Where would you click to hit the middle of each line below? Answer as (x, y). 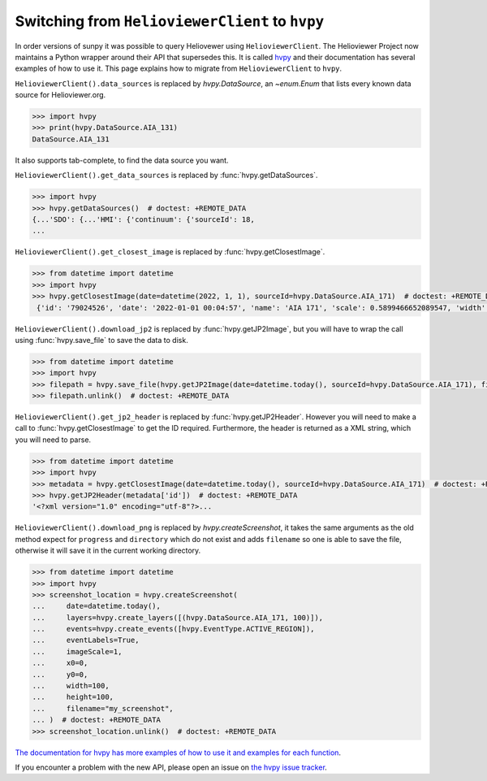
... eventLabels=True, (86, 640)
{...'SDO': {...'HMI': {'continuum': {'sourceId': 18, (143, 220)
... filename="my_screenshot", (103, 708)
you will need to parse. (53, 440)
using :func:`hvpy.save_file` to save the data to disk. (101, 340)
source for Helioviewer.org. (60, 95)
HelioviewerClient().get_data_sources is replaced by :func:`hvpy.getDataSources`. (166, 176)
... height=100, (73, 697)
